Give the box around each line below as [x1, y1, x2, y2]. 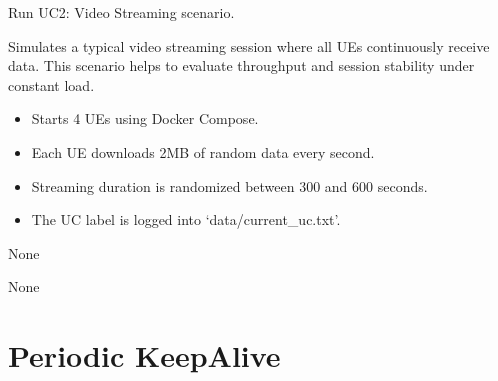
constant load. [8, 74, 95, 95]
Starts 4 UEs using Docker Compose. [31, 108, 259, 129]
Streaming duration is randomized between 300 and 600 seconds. [31, 175, 428, 196]
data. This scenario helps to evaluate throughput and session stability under [8, 55, 475, 76]
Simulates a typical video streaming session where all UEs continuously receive [8, 35, 490, 56]
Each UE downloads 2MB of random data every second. [31, 141, 375, 162]
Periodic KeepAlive [8, 335, 281, 376]
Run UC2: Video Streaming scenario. [8, 2, 235, 22]
